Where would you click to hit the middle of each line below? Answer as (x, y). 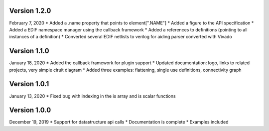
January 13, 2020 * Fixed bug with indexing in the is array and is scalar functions (93, 96)
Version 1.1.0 (29, 51)
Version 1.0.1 (29, 84)
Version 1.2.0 (30, 11)
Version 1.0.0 (30, 110)
